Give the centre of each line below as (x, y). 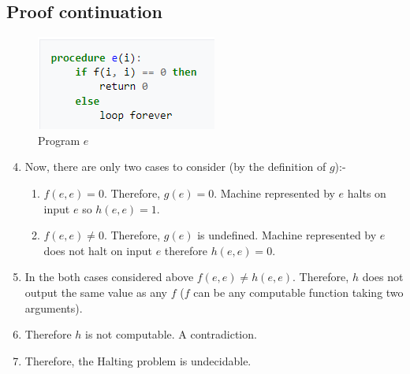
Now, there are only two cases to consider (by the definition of (175, 167)
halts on (367, 193)
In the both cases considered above (109, 277)
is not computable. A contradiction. (171, 334)
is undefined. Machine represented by (287, 235)
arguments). (54, 307)
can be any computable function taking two (298, 292)
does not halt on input (98, 250)
